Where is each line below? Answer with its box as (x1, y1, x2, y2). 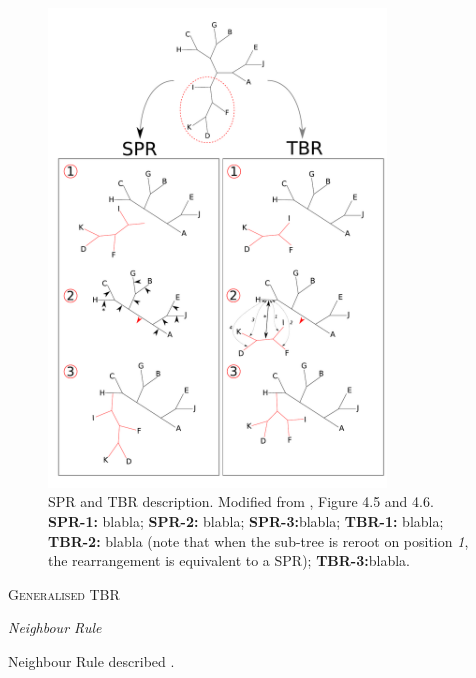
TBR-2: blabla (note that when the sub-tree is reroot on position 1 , (48, 530, 469, 551)
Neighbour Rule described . (8, 650, 175, 671)
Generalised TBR (8, 583, 120, 604)
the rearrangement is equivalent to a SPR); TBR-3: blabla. (48, 550, 411, 571)
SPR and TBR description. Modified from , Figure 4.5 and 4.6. (48, 491, 434, 512)
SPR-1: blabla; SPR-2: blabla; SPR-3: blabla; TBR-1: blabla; (48, 510, 444, 531)
